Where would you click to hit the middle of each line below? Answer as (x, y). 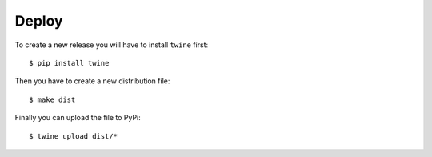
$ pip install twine (69, 63)
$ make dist (52, 99)
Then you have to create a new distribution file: (92, 81)
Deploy (39, 21)
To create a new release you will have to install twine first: (112, 45)
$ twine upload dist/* (74, 136)
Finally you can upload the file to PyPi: (78, 118)
